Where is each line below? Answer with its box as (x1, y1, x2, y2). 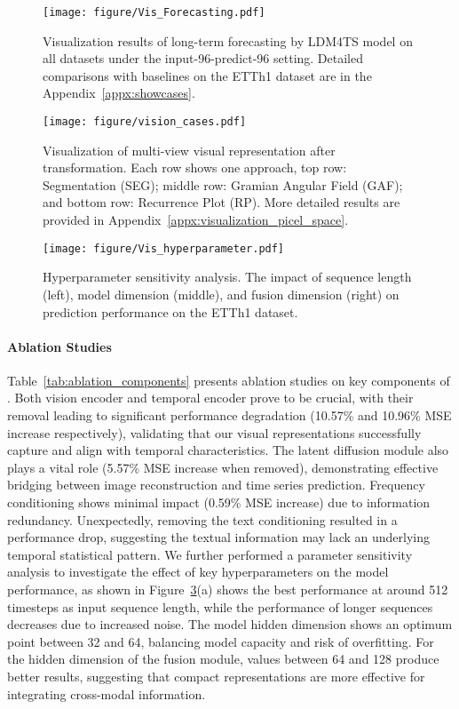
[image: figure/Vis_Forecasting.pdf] (43, 6, 265, 19)
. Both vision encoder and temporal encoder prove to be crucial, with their (7, 388, 414, 407)
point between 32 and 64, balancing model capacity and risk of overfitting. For (7, 632, 434, 650)
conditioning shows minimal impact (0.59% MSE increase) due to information (7, 493, 431, 512)
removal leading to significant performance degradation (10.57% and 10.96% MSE (7, 406, 452, 425)
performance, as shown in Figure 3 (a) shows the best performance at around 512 (7, 580, 448, 599)
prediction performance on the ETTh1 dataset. (43, 302, 298, 321)
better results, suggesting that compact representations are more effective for (7, 666, 425, 685)
